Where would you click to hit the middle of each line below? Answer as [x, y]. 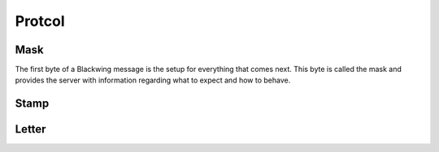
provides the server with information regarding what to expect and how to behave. [153, 80]
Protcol [40, 21]
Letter [30, 129]
